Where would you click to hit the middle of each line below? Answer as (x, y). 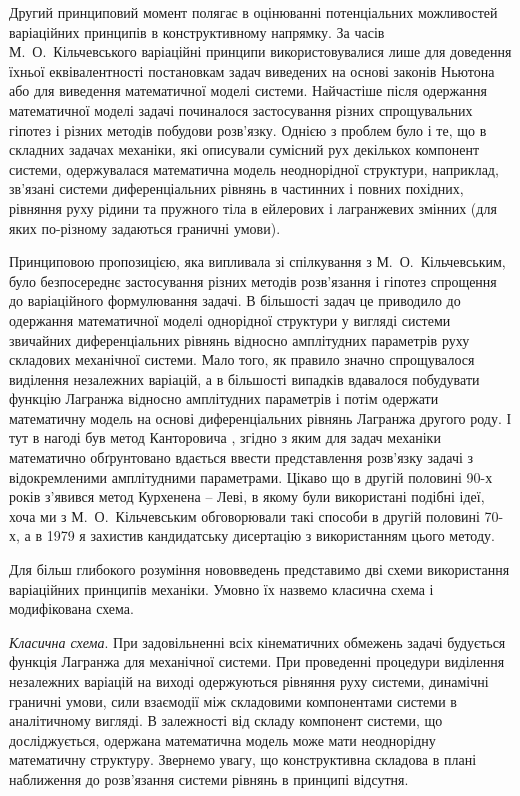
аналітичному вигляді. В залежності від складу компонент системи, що (226, 720)
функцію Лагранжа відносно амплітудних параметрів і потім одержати (224, 398)
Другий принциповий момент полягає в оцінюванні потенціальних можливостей (253, 12)
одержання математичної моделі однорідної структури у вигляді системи (230, 319)
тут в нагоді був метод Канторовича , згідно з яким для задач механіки (225, 437)
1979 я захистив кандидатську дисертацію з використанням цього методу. (270, 535)
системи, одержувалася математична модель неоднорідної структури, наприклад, (254, 168)
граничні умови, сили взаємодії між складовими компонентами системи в (233, 700)
